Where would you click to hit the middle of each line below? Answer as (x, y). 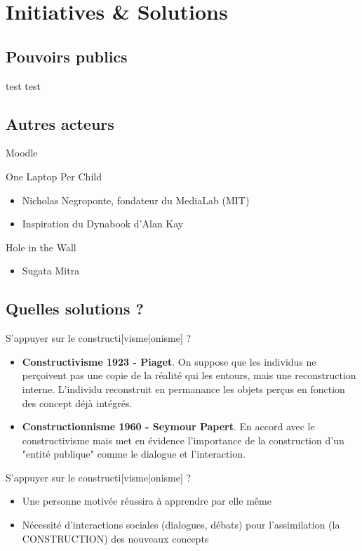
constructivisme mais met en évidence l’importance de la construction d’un (183, 440)
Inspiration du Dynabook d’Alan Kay (103, 224)
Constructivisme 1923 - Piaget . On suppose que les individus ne (169, 361)
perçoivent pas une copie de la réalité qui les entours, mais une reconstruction (189, 375)
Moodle (22, 153)
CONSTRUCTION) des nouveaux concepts (115, 538)
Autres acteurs (60, 123)
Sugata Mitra (51, 271)
